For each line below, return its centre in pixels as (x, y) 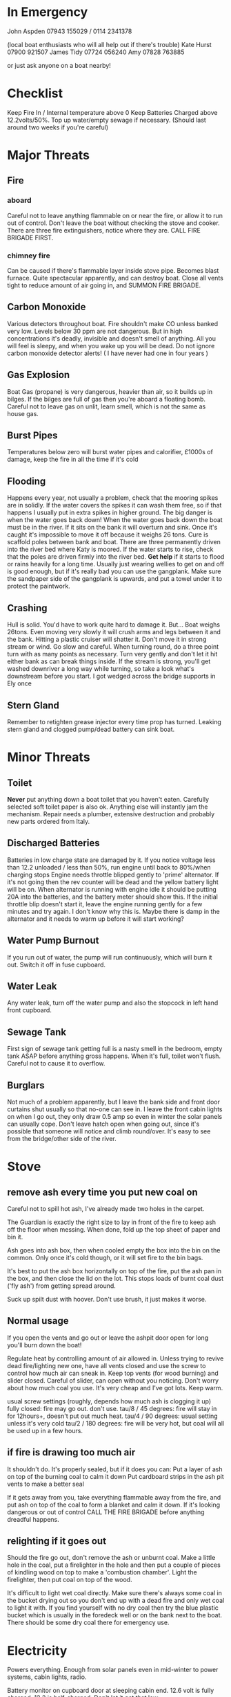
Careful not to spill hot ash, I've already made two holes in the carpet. (106, 1208)
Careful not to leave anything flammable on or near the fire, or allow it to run (115, 215)
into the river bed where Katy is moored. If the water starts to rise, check (110, 549)
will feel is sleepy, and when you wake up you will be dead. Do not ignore (111, 345)
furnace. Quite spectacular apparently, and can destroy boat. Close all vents (115, 278)
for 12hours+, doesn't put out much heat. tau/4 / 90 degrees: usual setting (113, 1416)
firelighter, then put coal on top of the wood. (70, 1580)
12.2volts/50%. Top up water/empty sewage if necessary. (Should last (107, 120)
